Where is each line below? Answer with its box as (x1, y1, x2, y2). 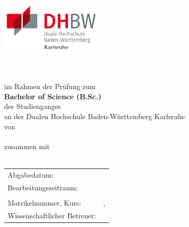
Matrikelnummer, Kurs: (8, 197, 82, 208)
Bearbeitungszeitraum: (8, 182, 78, 192)
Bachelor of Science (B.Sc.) (4, 91, 101, 101)
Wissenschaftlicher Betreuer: (8, 210, 96, 220)
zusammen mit (4, 140, 50, 151)
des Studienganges (4, 101, 61, 111)
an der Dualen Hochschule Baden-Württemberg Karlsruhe (4, 111, 185, 122)
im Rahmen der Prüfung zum (4, 81, 96, 92)
